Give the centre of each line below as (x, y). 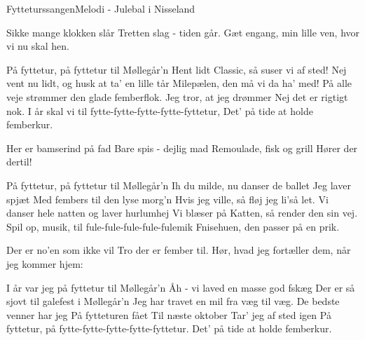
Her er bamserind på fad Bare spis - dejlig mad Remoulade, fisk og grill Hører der (182, 148)
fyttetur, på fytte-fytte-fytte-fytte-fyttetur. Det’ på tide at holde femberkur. (169, 328)
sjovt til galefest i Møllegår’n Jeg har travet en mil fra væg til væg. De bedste (173, 301)
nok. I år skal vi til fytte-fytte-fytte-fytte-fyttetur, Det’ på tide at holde (160, 110)
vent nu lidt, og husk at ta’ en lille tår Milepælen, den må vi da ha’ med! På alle (179, 83)
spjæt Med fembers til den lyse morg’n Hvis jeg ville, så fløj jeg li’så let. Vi (167, 199)
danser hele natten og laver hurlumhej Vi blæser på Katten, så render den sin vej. (182, 213)
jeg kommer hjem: (45, 263)
